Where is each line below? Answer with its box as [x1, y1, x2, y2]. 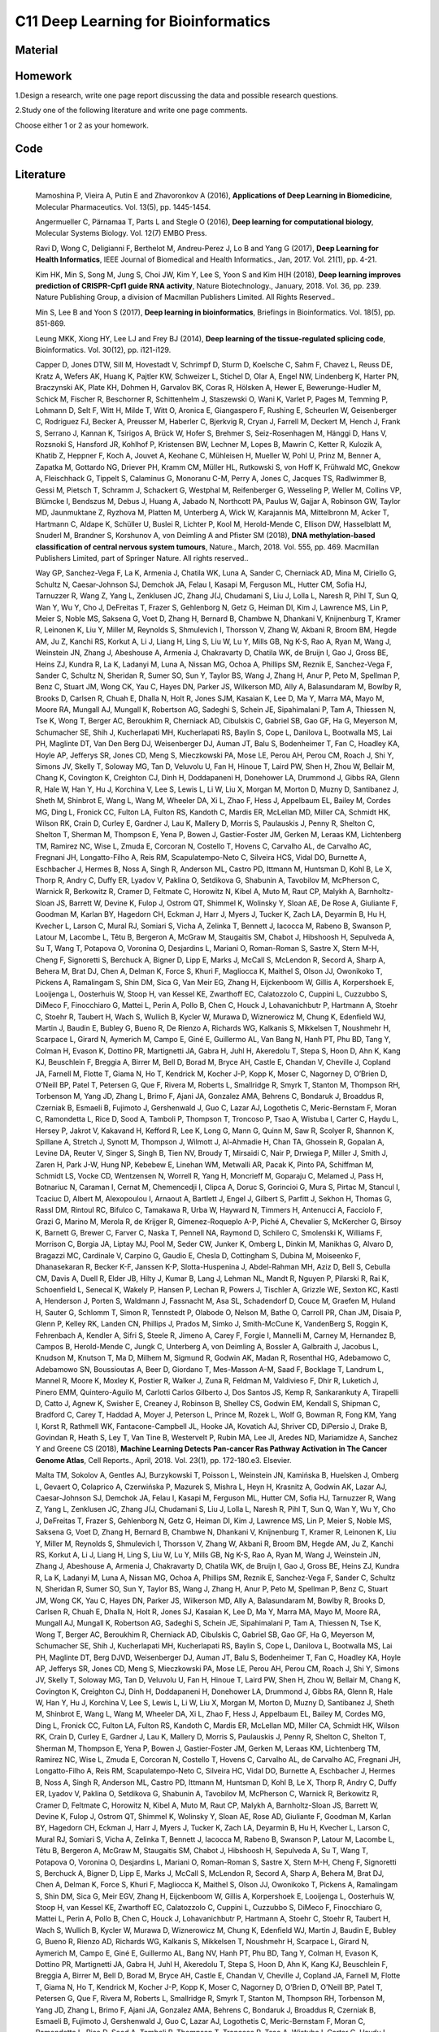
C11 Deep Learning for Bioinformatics [15, 12, 271, 30]
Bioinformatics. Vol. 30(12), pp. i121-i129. [35, 345, 172, 354]
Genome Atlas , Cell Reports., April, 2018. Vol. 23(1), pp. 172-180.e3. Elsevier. [35, 1455, 292, 1465]
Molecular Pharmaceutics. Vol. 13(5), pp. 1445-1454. [35, 202, 211, 211]
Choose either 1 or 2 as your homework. [15, 120, 150, 130]
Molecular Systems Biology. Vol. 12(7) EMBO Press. [35, 228, 207, 238]
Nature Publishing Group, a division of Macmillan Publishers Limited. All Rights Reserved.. [35, 293, 336, 302]
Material [15, 43, 59, 57]
